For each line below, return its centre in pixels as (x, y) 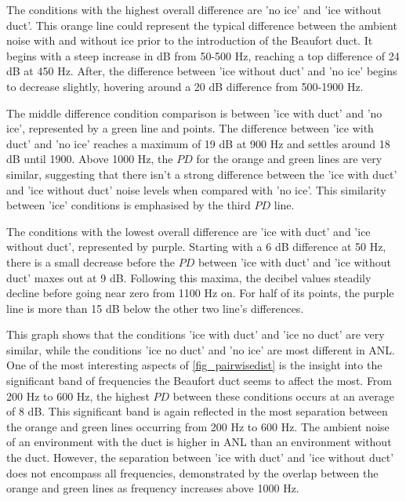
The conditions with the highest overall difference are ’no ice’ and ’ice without (194, 9)
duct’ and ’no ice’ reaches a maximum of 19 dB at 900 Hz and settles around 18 (198, 143)
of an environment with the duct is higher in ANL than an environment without (199, 442)
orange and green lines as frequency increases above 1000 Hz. (153, 488)
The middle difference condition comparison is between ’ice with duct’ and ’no (194, 113)
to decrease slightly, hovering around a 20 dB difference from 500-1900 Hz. (185, 86)
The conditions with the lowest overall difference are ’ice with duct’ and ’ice (188, 231)
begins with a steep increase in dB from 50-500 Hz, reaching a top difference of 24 (203, 55)
